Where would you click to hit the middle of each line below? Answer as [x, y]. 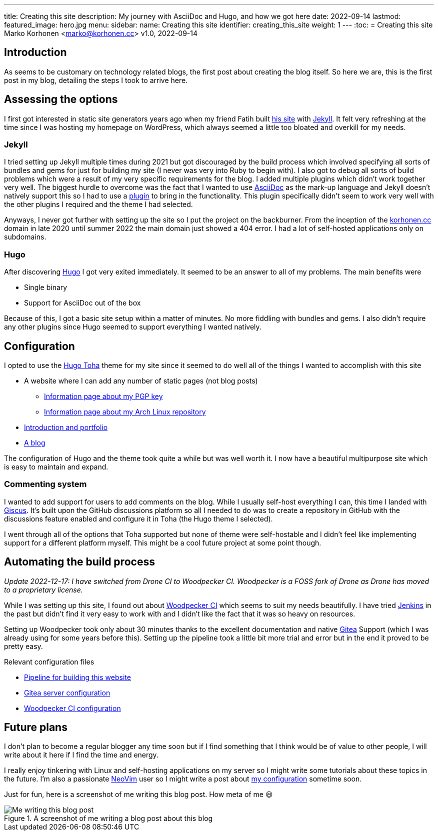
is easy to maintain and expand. [56, 467]
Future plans [36, 727]
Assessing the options [61, 99]
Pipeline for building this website [77, 677]
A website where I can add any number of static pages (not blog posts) [141, 381]
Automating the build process [79, 562]
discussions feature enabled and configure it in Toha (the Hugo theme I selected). [138, 518]
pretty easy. [23, 646]
